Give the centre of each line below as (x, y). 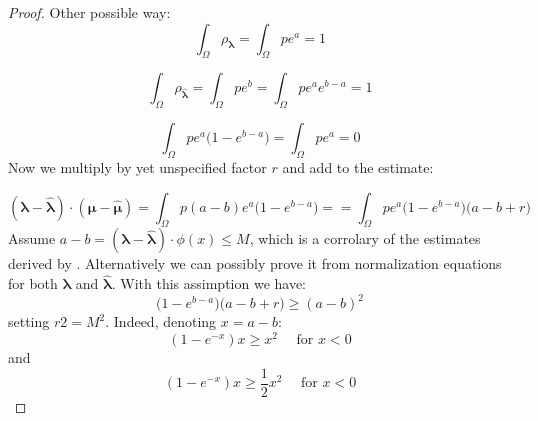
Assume (32, 238)
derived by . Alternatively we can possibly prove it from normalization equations (255, 263)
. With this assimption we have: (209, 283)
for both (33, 283)
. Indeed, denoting (161, 321)
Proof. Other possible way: (89, 12)
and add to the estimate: (358, 166)
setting (29, 321)
